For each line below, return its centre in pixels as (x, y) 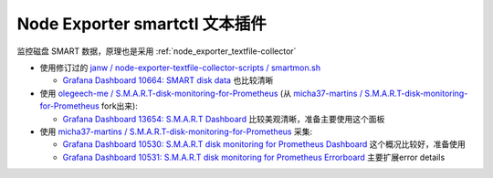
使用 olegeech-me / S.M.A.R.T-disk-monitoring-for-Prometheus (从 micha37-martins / (201, 93)
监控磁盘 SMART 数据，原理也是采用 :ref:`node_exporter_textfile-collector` (157, 51)
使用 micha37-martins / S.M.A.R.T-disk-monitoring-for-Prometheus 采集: (176, 131)
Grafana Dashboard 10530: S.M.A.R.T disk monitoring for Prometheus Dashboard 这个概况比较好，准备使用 (264, 144)
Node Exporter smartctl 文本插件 (142, 24)
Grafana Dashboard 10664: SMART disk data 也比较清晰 (168, 80)
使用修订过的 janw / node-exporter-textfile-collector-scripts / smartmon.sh (180, 68)
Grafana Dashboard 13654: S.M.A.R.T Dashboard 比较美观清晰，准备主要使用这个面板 (224, 119)
